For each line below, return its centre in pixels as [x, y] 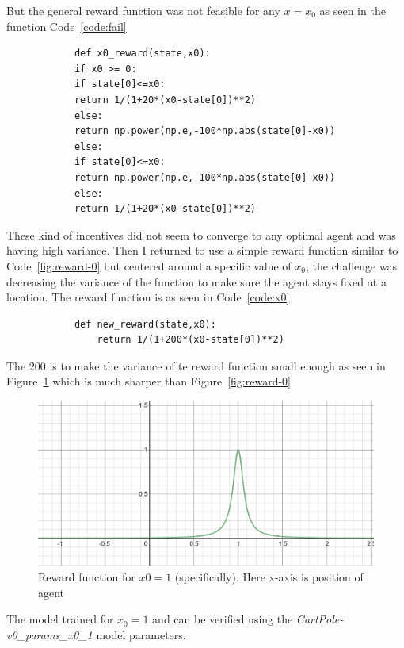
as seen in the [353, 10]
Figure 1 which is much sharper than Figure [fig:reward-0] [149, 381]
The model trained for [60, 619]
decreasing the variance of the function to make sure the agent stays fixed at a [196, 281]
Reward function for [87, 576]
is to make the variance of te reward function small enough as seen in [217, 365]
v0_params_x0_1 [50, 634]
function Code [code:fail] [67, 26]
